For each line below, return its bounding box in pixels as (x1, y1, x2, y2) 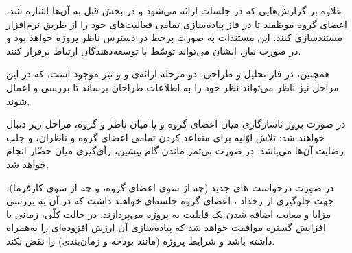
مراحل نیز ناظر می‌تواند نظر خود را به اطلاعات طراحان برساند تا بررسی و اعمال (6, 80, 339, 94)
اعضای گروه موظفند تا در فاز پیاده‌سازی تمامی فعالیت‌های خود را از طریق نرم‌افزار (6, 16, 347, 31)
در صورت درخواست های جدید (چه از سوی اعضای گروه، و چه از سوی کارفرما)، (6, 180, 334, 194)
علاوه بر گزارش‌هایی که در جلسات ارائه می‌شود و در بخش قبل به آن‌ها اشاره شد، (6, 3, 342, 17)
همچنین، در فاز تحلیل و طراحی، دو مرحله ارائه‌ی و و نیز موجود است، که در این (6, 67, 330, 81)
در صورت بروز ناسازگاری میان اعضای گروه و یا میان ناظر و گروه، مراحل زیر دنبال (6, 117, 346, 131)
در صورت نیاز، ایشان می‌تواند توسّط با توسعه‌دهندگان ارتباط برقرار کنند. (6, 43, 301, 58)
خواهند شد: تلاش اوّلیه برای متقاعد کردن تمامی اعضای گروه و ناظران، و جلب (6, 130, 325, 144)
